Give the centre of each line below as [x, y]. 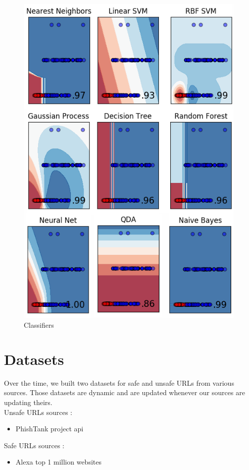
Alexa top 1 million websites [58, 462]
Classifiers [39, 325]
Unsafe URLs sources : [38, 412]
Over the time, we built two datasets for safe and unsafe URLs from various [119, 382]
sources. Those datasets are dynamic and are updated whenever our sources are [124, 392]
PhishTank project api [50, 429]
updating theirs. [28, 402]
